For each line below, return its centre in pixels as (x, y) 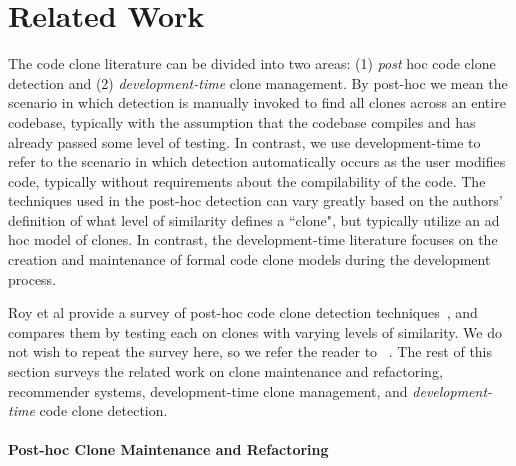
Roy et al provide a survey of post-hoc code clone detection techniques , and (243, 312)
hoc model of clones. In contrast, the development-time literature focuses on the (253, 239)
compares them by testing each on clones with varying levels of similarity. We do (255, 331)
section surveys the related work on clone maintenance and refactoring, (225, 371)
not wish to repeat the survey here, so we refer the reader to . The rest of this (250, 351)
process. (32, 278)
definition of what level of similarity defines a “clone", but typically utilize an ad (254, 219)
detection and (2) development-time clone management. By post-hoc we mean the (258, 82)
